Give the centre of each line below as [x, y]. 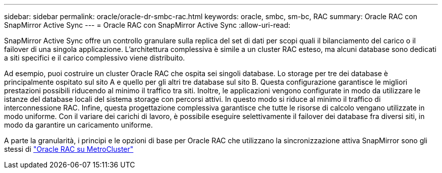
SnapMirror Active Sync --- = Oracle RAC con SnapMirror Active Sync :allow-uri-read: [147, 25]
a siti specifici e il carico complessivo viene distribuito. [95, 58]
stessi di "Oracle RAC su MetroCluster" [69, 149]
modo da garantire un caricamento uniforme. [78, 125]
